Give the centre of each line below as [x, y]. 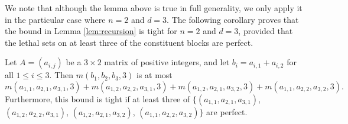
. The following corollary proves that [233, 19]
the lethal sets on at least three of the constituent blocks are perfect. [129, 42]
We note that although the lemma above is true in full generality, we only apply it [154, 8]
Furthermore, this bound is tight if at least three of [97, 98]
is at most [154, 75]
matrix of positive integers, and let [167, 62]
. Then [61, 75]
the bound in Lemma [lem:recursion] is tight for [91, 31]
